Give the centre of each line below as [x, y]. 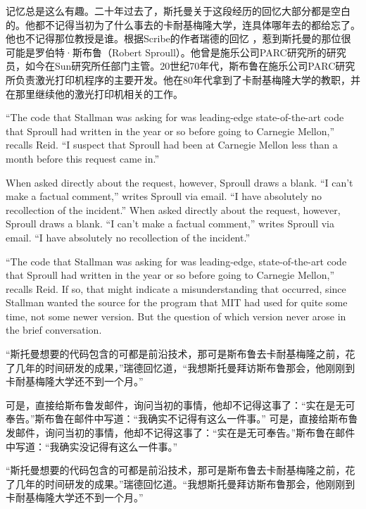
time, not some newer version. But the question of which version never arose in [176, 316]
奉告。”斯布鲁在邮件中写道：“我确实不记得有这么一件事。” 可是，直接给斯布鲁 [182, 419]
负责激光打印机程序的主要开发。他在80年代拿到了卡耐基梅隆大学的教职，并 [188, 79]
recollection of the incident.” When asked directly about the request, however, [173, 209]
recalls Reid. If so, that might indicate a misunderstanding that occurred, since [176, 288]
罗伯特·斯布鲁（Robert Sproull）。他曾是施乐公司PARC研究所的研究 [190, 52]
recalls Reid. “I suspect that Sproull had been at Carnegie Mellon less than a [172, 145]
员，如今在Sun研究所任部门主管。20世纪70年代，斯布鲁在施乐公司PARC [171, 66]
